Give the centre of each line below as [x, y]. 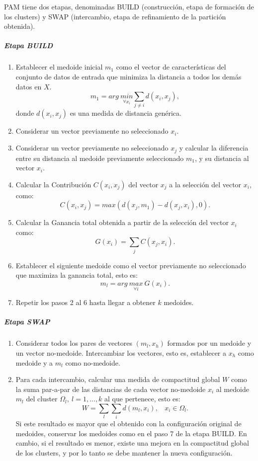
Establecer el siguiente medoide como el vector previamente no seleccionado [131, 265]
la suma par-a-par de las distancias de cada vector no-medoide [111, 389]
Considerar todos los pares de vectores [74, 343]
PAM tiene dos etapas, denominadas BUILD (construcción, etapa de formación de [129, 6]
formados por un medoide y [209, 343]
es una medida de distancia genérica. [126, 113]
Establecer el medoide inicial [59, 67]
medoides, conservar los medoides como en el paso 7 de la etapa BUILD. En [131, 433]
